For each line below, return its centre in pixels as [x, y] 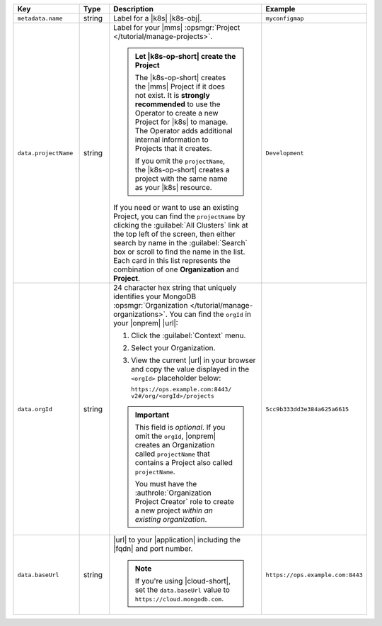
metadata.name [40, 18]
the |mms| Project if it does [180, 86]
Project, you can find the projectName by [179, 216]
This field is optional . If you [180, 427]
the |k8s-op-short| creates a [182, 170]
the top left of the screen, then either [175, 234]
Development [285, 153]
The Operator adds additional [184, 131]
